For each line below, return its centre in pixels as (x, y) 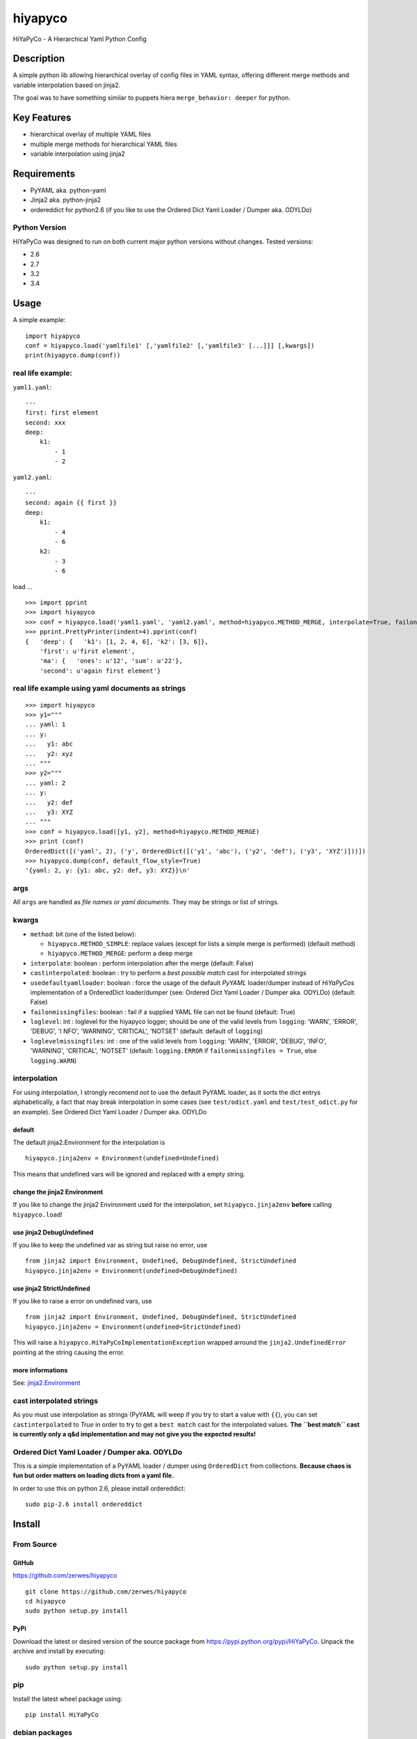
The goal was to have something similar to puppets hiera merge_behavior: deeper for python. (152, 98)
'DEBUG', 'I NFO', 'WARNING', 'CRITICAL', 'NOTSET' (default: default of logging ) (147, 1031)
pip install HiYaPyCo (62, 1715)
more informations (40, 1370)
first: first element (62, 413)
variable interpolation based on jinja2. (67, 85)
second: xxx (46, 422)
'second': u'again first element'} (100, 671)
